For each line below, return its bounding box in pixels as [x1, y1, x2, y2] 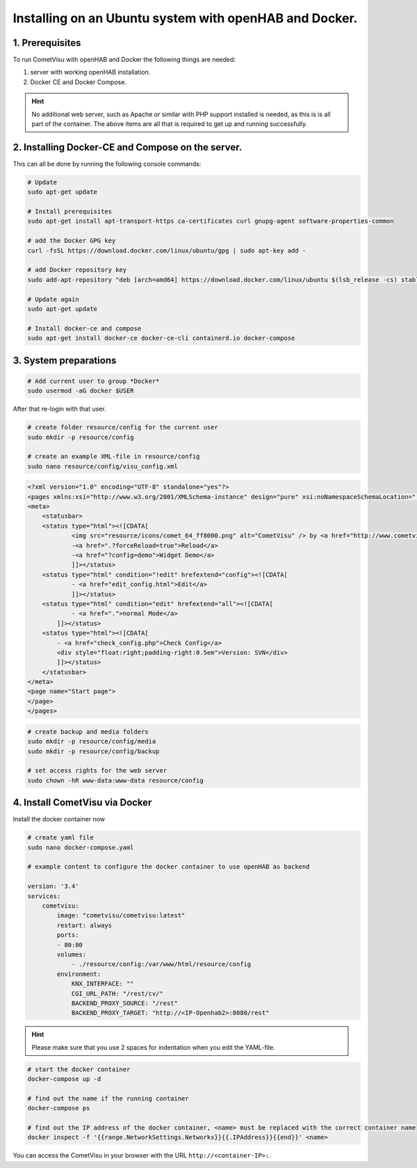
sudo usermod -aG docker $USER [27, 387, 135, 395]
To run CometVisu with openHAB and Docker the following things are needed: [13, 56, 236, 64]
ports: [56, 931, 79, 939]
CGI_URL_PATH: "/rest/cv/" [71, 989, 163, 997]
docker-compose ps [27, 1104, 90, 1112]
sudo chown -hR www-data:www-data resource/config [27, 776, 204, 784]
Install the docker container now [13, 815, 106, 823]
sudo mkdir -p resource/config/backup [27, 747, 160, 755]
